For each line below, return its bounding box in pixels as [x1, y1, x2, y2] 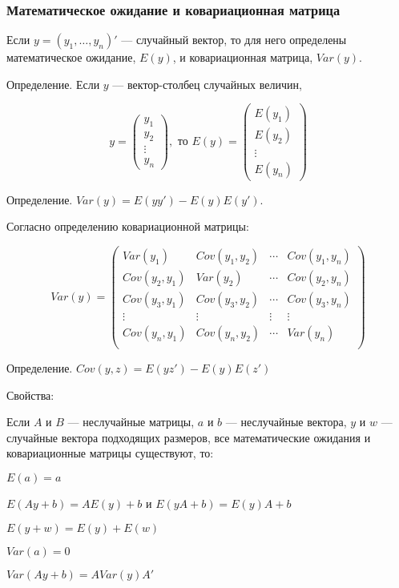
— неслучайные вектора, [225, 413, 347, 430]
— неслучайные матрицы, [67, 413, 195, 430]
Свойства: [6, 386, 54, 403]
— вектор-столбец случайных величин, [112, 75, 302, 92]
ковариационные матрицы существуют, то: [6, 445, 214, 461]
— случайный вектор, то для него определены [121, 31, 347, 48]
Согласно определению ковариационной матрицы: [6, 218, 249, 235]
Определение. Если [6, 75, 100, 92]
